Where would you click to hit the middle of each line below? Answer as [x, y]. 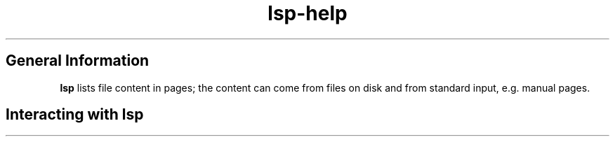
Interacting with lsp [75, 115]
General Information [78, 61]
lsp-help [307, 13]
